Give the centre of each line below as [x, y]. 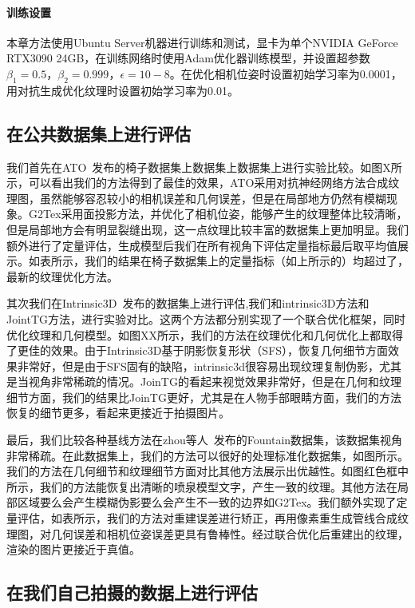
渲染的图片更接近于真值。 [73, 549]
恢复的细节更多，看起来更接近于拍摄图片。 [118, 413]
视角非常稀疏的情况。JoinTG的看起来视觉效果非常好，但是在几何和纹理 [215, 381]
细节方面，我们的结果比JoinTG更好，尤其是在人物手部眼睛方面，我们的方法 [204, 397]
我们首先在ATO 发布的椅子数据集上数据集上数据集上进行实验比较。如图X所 [204, 167]
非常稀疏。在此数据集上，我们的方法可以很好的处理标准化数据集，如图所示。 [207, 455]
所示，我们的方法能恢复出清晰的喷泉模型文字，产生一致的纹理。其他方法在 [202, 486]
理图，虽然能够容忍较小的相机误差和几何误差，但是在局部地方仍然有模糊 [196, 198]
